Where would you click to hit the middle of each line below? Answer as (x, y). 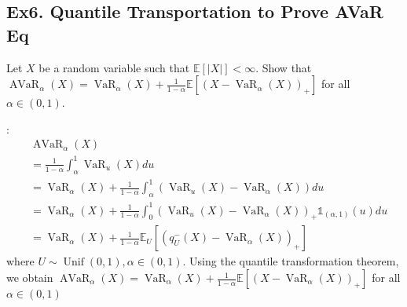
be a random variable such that (114, 67)
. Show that (284, 67)
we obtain (30, 278)
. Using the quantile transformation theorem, (291, 261)
